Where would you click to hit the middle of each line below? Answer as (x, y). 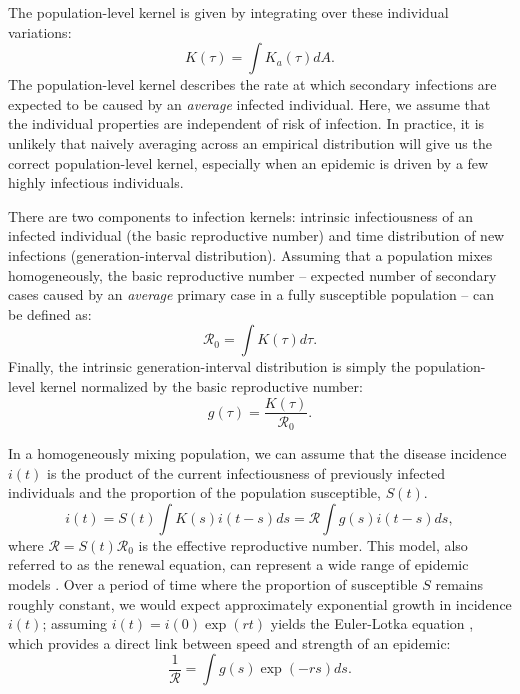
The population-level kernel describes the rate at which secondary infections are (252, 84)
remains (459, 583)
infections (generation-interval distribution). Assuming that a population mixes (250, 254)
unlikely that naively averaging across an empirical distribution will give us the (250, 142)
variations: (40, 31)
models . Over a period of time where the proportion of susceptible (213, 583)
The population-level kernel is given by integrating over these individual (228, 12)
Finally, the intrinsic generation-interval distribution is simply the (209, 366)
